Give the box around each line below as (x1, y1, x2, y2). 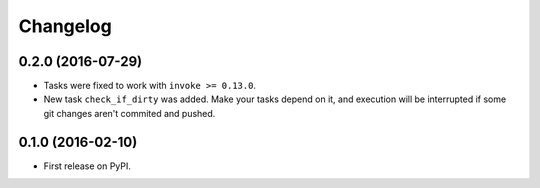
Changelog (18, 15, 112, 37)
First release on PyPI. (43, 160, 132, 172)
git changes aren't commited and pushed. (43, 107, 216, 119)
